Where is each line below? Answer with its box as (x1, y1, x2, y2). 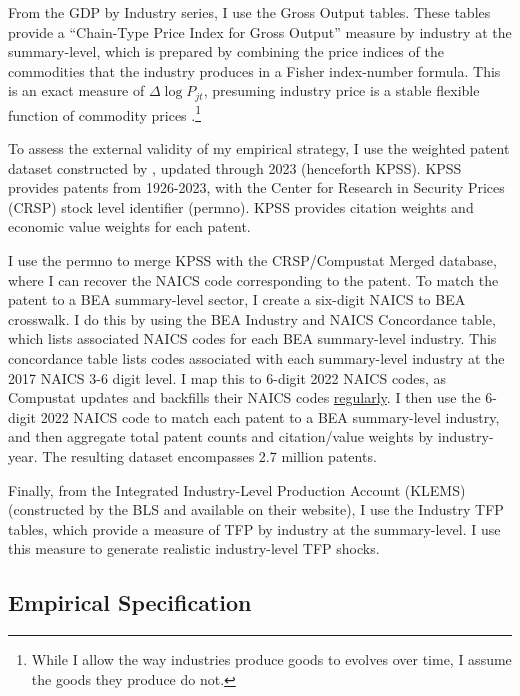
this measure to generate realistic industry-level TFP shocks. (8, 538, 380, 559)
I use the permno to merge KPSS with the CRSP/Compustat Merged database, (8, 250, 497, 271)
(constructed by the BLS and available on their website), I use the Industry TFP (8, 499, 504, 520)
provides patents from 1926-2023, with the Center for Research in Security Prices (8, 177, 505, 198)
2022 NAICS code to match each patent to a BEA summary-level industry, (40, 406, 500, 427)
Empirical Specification (8, 587, 252, 618)
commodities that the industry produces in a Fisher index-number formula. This (8, 60, 501, 81)
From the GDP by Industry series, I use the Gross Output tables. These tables (8, 2, 491, 22)
